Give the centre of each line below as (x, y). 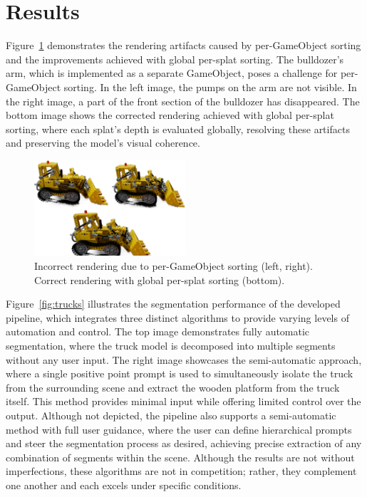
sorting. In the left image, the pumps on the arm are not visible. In (210, 87)
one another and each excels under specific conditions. (124, 485)
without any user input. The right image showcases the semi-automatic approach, (184, 359)
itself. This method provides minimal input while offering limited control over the (183, 401)
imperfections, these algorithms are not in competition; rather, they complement (181, 471)
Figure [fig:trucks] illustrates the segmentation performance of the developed (173, 304)
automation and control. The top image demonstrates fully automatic (158, 331)
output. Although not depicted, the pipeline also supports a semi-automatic (171, 415)
